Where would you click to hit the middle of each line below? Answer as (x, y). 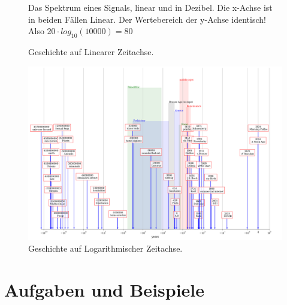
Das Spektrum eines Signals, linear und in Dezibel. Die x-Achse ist (150, 7)
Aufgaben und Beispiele (105, 289)
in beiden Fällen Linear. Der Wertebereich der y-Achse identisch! (147, 19)
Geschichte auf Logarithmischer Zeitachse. (105, 248)
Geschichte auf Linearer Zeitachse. (91, 51)
